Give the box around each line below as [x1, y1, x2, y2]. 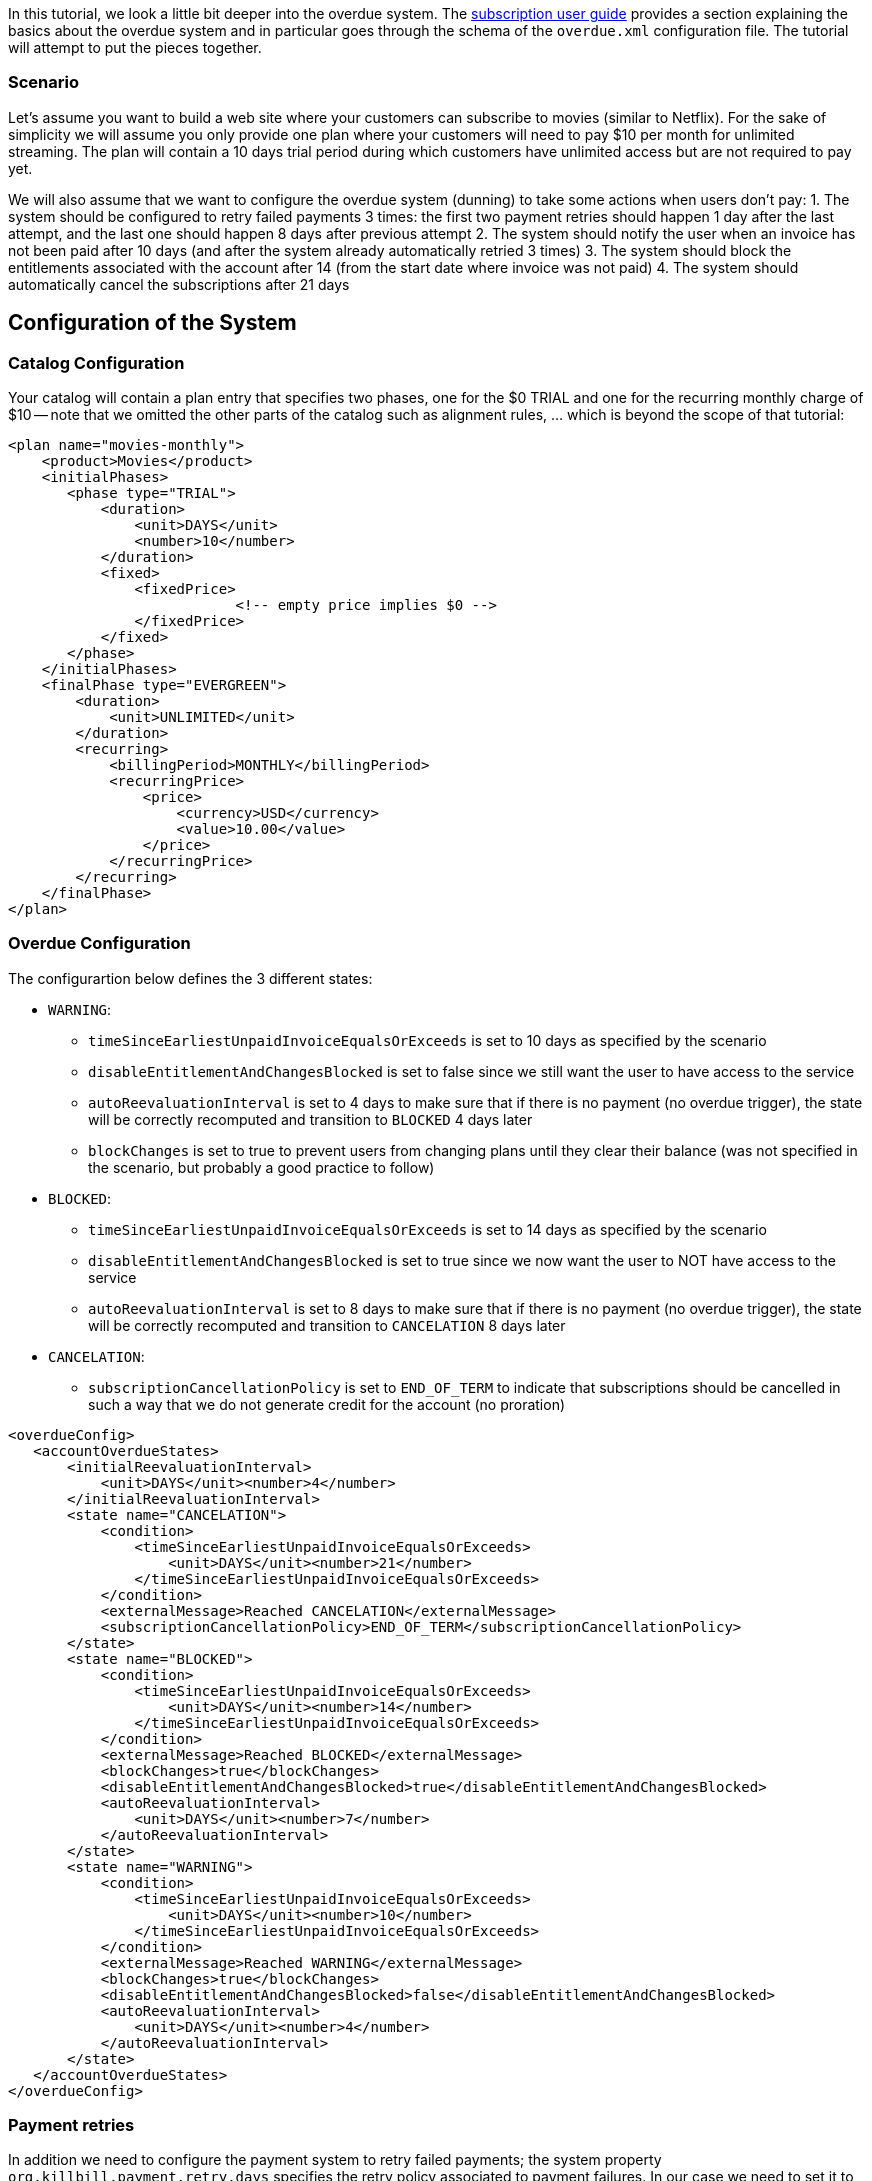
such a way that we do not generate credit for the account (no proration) [88, 1395, 566, 1413]
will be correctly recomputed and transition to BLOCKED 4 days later [88, 1110, 533, 1128]
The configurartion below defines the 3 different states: [8, 969, 373, 987]
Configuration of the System [8, 310, 297, 336]
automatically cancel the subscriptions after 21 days [8, 275, 350, 293]
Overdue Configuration [8, 933, 191, 954]
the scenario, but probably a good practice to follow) [88, 1158, 435, 1176]
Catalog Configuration [8, 352, 185, 373]
